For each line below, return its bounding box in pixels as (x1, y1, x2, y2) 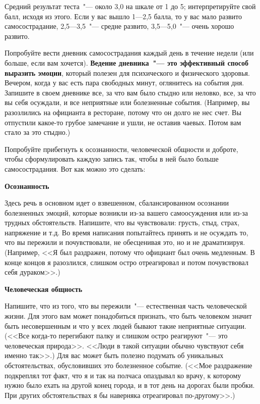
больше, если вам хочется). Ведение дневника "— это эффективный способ (5, 57, 248, 68)
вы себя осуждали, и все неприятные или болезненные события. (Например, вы (5, 97, 250, 108)
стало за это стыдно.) (5, 127, 71, 137)
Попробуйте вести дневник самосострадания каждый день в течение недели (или (5, 47, 254, 58)
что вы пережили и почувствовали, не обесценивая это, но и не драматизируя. (5, 237, 245, 247)
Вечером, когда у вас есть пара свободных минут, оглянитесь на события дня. (5, 77, 244, 88)
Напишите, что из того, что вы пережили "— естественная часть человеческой (5, 300, 247, 311)
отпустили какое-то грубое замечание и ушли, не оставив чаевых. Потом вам (5, 117, 241, 127)
